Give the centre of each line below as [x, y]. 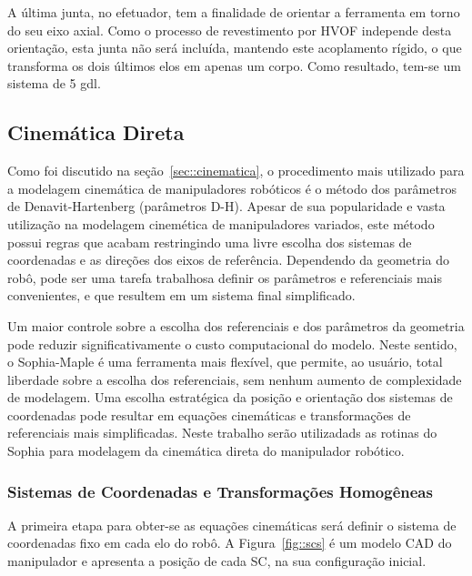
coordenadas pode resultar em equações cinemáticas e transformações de [209, 414]
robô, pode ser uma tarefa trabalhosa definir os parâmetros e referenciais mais [225, 277]
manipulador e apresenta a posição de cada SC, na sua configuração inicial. [217, 561]
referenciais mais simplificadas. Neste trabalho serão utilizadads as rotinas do [222, 433]
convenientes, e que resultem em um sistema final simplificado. [181, 295]
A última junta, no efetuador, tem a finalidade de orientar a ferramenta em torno [234, 12]
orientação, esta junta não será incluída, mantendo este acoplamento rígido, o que [235, 48]
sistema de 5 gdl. [54, 83]
